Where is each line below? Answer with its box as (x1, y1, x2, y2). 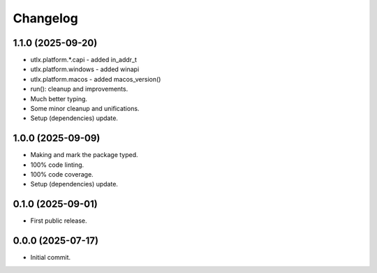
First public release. (30, 216, 87, 225)
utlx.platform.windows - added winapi (30, 65, 140, 73)
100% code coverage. (30, 170, 94, 179)
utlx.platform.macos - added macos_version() (30, 75, 161, 83)
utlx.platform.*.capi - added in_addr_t (30, 56, 138, 64)
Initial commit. (30, 253, 71, 262)
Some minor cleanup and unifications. (30, 105, 140, 113)
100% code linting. (30, 161, 84, 169)
